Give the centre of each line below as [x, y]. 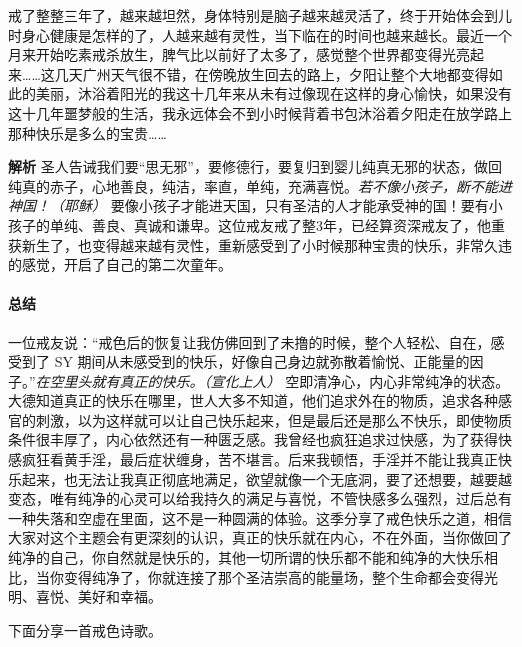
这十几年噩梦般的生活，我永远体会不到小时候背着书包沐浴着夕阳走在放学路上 [260, 112]
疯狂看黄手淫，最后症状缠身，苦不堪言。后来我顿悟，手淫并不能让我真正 [259, 459]
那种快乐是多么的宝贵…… [87, 132]
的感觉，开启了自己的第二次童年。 [120, 264]
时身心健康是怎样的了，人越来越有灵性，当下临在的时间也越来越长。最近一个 [260, 34]
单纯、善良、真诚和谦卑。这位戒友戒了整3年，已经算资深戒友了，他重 [277, 224]
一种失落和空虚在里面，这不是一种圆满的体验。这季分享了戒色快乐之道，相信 [260, 517]
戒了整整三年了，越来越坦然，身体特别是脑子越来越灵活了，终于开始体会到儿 [260, 15]
